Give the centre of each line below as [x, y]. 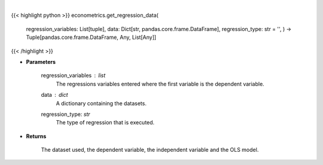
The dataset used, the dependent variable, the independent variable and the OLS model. [150, 150]
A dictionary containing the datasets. [101, 103]
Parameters [41, 62]
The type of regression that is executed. [105, 123]
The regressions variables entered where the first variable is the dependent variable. [160, 84]
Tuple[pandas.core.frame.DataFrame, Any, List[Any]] [91, 37]
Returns [36, 136]
